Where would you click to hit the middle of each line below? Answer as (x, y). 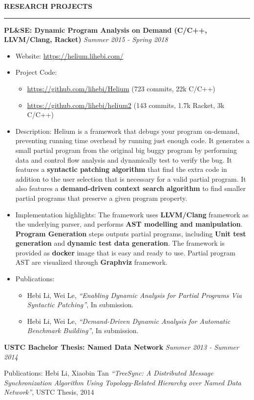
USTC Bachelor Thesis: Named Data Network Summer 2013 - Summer (121, 347)
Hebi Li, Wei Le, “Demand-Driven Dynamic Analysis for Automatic (129, 321)
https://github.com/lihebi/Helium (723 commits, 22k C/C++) (121, 88)
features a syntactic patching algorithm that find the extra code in (121, 169)
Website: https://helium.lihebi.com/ (69, 55)
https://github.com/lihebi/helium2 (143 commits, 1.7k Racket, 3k (126, 105)
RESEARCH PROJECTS (48, 6)
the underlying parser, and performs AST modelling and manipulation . (129, 224)
